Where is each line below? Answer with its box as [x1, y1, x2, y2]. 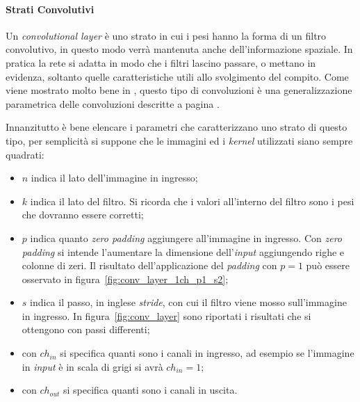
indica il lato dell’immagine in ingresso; [31, 170, 198, 185]
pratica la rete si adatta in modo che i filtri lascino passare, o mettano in [6, 55, 316, 70]
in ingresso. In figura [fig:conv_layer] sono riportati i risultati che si [22, 308, 311, 323]
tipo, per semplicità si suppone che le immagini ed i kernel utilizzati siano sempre [6, 133, 353, 147]
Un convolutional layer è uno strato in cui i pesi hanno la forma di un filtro [6, 28, 327, 42]
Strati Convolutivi [6, 1, 95, 16]
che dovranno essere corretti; [22, 207, 144, 222]
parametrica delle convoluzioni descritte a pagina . [6, 96, 220, 111]
